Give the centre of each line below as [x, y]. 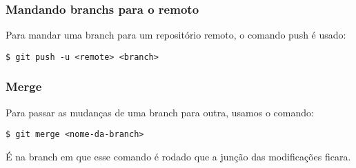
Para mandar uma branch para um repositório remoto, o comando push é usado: [176, 35]
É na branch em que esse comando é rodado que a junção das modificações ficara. [178, 156]
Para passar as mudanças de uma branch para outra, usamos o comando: [160, 112]
